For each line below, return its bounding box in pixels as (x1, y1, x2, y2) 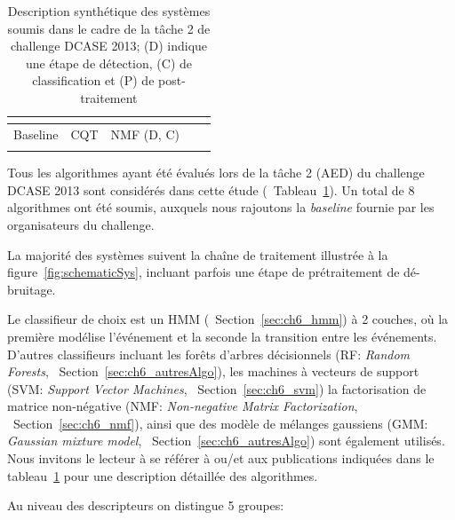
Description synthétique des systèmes (7, 2, 211, 20)
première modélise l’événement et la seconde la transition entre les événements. (7, 327, 437, 345)
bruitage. (7, 280, 56, 298)
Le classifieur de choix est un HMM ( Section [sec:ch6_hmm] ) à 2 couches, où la (7, 310, 449, 328)
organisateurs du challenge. (7, 215, 155, 233)
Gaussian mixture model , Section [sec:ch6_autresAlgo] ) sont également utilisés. (7, 431, 445, 450)
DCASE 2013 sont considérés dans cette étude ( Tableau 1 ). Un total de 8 (7, 180, 415, 199)
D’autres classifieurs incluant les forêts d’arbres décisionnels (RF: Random (7, 344, 411, 363)
